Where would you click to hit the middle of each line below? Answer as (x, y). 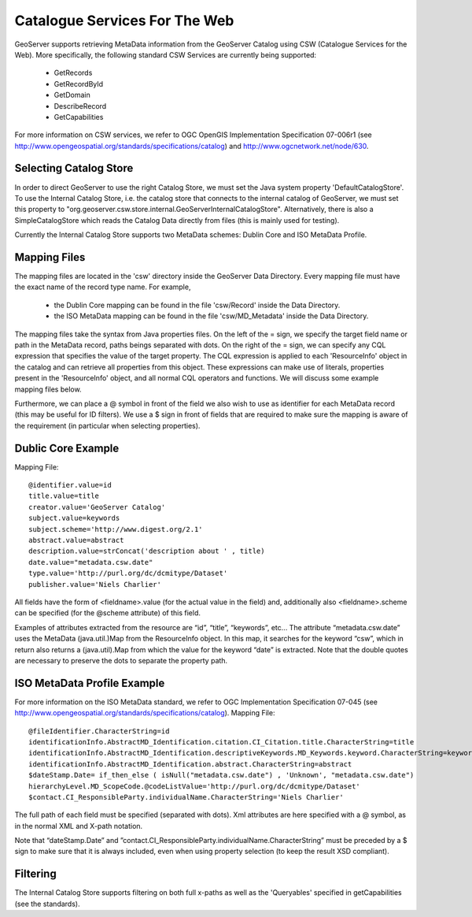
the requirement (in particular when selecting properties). (107, 425)
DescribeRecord (80, 106)
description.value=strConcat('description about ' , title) (147, 551)
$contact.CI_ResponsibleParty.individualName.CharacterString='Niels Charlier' (186, 797)
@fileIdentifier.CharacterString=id (99, 731)
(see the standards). (47, 904)
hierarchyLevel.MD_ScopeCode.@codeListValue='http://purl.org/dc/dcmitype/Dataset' (195, 786)
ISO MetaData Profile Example (90, 683)
